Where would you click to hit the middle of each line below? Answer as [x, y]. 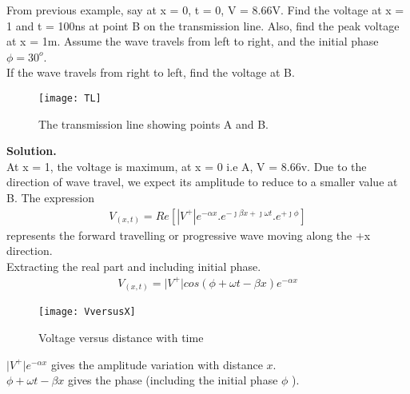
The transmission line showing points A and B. [154, 123]
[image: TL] [70, 98]
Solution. [32, 151]
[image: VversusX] [87, 312]
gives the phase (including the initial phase [173, 380]
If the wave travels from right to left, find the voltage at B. [151, 72]
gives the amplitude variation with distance [157, 364]
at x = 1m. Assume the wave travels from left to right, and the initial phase [193, 41]
